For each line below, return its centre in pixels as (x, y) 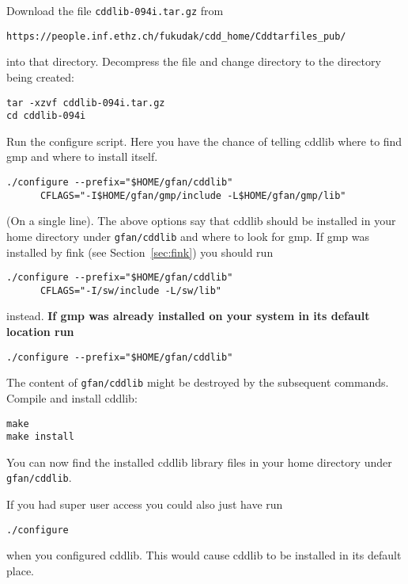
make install (40, 437)
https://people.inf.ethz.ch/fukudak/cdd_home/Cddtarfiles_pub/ (176, 36)
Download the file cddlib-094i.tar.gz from (115, 10)
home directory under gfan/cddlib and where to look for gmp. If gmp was (188, 236)
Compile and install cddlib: (72, 397)
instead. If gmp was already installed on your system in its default (188, 316)
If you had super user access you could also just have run (145, 504)
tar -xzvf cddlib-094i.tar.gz (86, 103)
